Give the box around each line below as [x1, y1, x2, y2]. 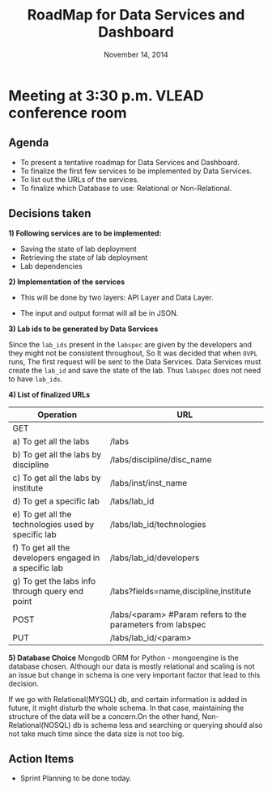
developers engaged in [12, 552, 100, 563]
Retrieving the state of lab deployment [19, 253, 148, 262]
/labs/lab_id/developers [109, 552, 200, 563]
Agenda [8, 136, 49, 150]
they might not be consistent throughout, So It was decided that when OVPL [8, 348, 258, 358]
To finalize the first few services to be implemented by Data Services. [19, 166, 253, 176]
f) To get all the [12, 542, 70, 553]
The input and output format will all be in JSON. [19, 308, 179, 317]
